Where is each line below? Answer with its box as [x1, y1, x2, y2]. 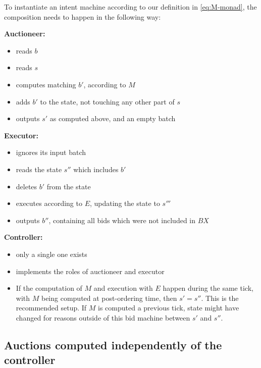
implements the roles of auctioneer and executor [16, 266, 165, 276]
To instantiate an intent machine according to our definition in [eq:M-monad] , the [4, 2, 257, 12]
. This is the [201, 292, 239, 303]
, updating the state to [89, 198, 160, 208]
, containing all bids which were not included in [48, 215, 196, 225]
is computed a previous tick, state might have [98, 302, 239, 313]
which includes [73, 164, 119, 174]
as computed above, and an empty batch [49, 113, 176, 124]
